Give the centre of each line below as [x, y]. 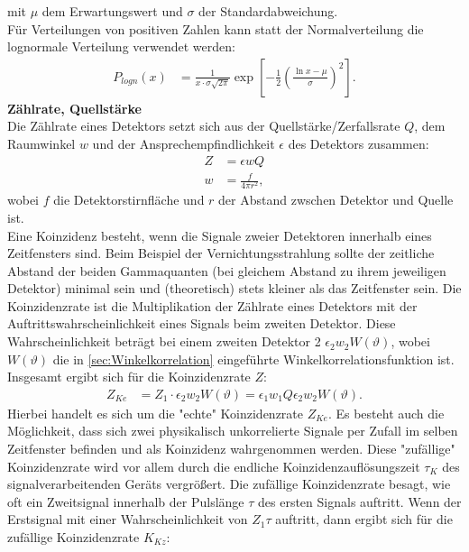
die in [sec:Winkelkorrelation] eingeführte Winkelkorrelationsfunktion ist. [253, 359]
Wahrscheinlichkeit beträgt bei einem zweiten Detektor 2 [164, 341]
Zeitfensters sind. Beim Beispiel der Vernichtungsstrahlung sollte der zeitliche [221, 253]
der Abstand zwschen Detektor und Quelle [336, 200]
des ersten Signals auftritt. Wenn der [360, 501]
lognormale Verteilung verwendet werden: [121, 46]
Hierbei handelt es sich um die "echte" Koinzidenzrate [156, 413]
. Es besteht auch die [386, 413]
